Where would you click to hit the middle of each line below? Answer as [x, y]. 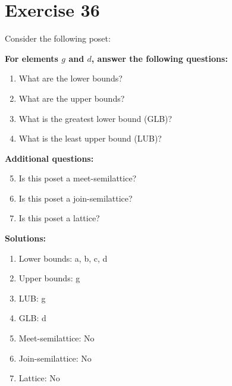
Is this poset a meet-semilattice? [78, 178]
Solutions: [25, 238]
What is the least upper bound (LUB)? [90, 138]
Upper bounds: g [49, 278]
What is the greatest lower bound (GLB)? [95, 118]
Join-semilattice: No [55, 358]
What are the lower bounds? [70, 78]
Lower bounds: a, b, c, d [63, 258]
